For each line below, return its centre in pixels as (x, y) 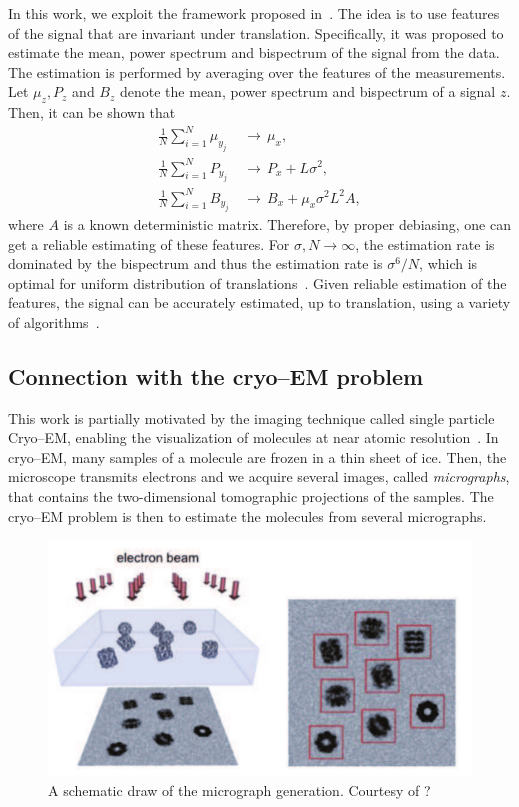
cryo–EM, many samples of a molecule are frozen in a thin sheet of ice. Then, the (257, 456)
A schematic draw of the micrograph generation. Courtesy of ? (239, 789)
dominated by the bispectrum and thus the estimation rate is (195, 263)
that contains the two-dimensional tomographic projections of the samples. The (251, 496)
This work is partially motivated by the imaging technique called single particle (251, 417)
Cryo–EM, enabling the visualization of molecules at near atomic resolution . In (253, 437)
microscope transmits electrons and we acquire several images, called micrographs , (259, 476)
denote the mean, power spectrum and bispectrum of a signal (308, 91)
